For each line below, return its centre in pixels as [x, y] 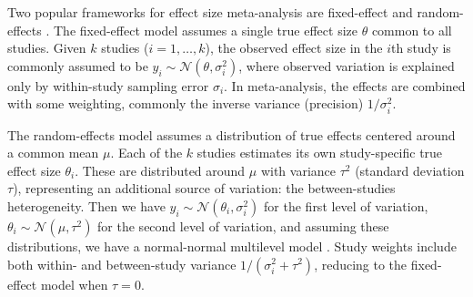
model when [74, 284]
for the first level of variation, [346, 205]
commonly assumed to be [78, 65]
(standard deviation [410, 170]
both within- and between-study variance [122, 264]
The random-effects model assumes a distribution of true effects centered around [231, 134]
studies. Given [47, 48]
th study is [421, 48]
